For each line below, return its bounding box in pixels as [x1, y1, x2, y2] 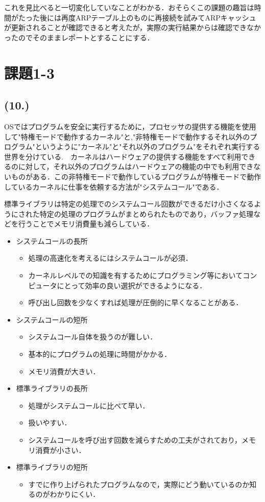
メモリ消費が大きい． [28, 366, 100, 376]
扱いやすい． [28, 417, 71, 428]
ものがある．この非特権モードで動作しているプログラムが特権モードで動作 [11, 171, 261, 181]
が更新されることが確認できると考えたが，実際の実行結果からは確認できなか [4, 22, 261, 33]
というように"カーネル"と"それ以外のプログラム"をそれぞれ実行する [35, 141, 260, 152]
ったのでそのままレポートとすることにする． [4, 32, 154, 42]
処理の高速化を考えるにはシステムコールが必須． [28, 253, 192, 263]
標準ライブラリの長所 [16, 383, 88, 394]
